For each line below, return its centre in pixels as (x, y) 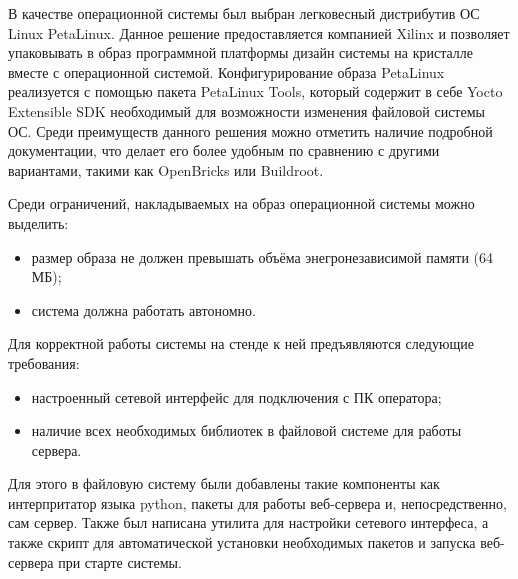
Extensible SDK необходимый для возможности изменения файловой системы (246, 110)
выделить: (38, 222)
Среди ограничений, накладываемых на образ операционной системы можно (241, 203)
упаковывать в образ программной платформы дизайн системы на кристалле (240, 52)
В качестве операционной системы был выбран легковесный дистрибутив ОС (244, 13)
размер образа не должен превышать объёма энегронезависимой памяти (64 (262, 256)
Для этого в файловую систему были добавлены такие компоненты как (224, 483)
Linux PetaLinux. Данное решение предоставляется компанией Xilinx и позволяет (259, 32)
